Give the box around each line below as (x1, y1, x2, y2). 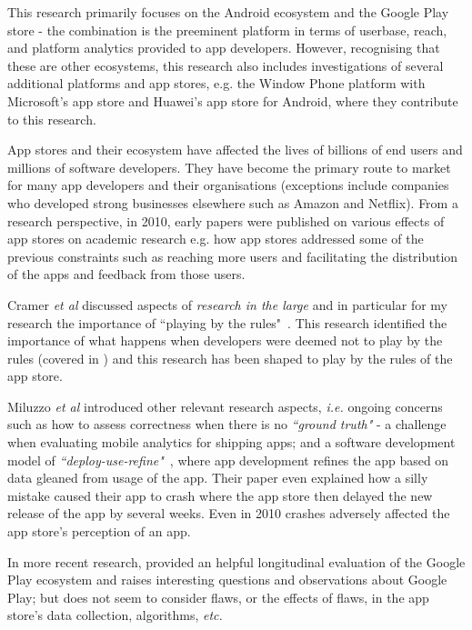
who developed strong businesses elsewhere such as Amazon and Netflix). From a (7, 193, 458, 212)
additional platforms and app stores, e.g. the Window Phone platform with (7, 74, 426, 93)
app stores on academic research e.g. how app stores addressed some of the (7, 229, 424, 248)
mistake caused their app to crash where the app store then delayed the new (7, 485, 433, 505)
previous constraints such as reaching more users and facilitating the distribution (7, 246, 458, 265)
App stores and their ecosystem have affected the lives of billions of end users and (7, 140, 463, 159)
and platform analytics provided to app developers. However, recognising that (7, 38, 440, 57)
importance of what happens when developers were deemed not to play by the (7, 331, 443, 350)
